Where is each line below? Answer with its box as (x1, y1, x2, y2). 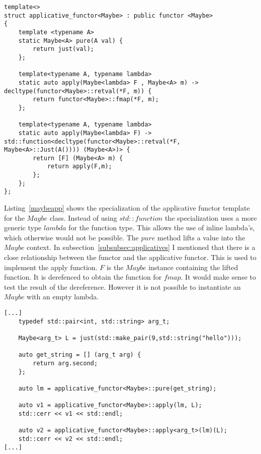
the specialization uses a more (164, 212, 257, 223)
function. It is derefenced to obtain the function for (4, 272, 162, 282)
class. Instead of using (49, 212, 117, 223)
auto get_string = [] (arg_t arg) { (18, 351, 141, 359)
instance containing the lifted (148, 262, 238, 272)
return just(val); (33, 45, 94, 53)
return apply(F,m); (47, 163, 112, 170)
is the (106, 262, 124, 272)
